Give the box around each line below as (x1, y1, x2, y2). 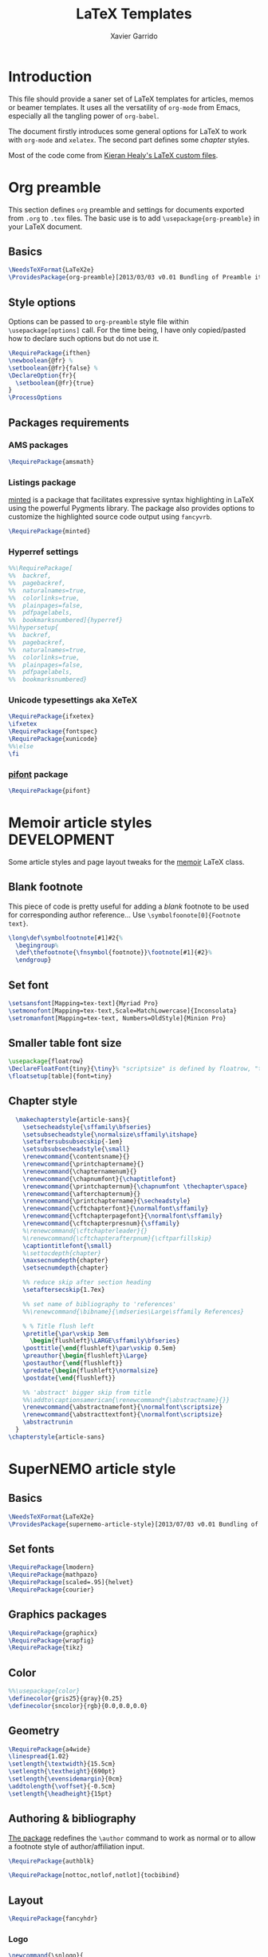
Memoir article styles (8, 814, 152, 832)
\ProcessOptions (8, 394, 62, 402)
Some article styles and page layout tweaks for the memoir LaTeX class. (8, 857, 245, 866)
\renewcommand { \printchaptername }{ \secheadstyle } (22, 1197, 191, 1206)
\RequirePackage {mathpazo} (8, 1571, 98, 1579)
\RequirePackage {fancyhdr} (8, 1915, 98, 1923)
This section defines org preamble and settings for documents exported (8, 204, 245, 214)
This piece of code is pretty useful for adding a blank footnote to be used (8, 901, 250, 911)
